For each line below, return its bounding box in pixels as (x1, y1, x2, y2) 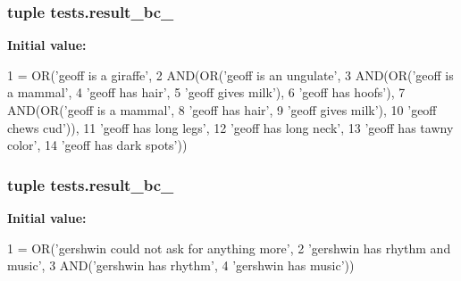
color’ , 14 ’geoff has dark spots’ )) (7, 136, 188, 154)
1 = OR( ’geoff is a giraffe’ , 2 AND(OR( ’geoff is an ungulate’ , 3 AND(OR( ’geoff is (7, 65, 454, 84)
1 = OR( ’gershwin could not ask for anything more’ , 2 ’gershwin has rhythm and (7, 238, 451, 257)
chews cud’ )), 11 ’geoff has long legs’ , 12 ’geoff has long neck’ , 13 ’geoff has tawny (7, 118, 454, 136)
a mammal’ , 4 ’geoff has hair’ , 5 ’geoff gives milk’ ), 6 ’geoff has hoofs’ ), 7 (7, 83, 406, 102)
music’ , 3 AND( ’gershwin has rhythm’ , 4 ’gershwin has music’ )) (7, 256, 355, 275)
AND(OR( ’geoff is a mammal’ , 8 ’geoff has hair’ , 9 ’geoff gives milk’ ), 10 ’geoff (7, 101, 437, 119)
